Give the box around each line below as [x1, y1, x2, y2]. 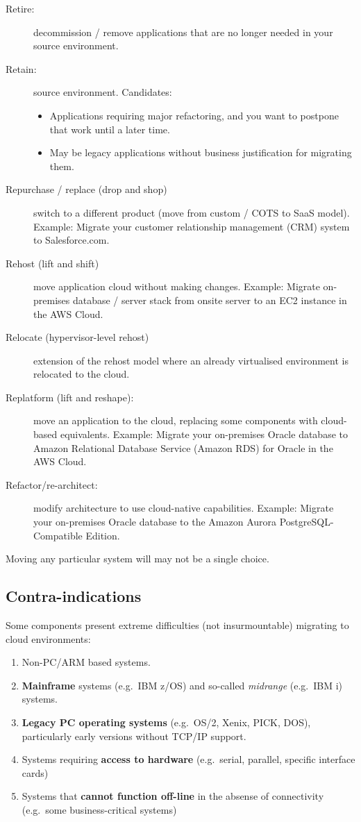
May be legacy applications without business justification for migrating [49, 145, 352, 160]
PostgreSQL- [279, 514, 334, 529]
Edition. [85, 528, 120, 542]
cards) [22, 765, 49, 780]
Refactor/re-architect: [6, 477, 98, 492]
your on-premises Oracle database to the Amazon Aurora [33, 514, 277, 529]
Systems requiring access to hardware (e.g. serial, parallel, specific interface [22, 752, 355, 766]
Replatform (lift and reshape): [6, 389, 134, 404]
